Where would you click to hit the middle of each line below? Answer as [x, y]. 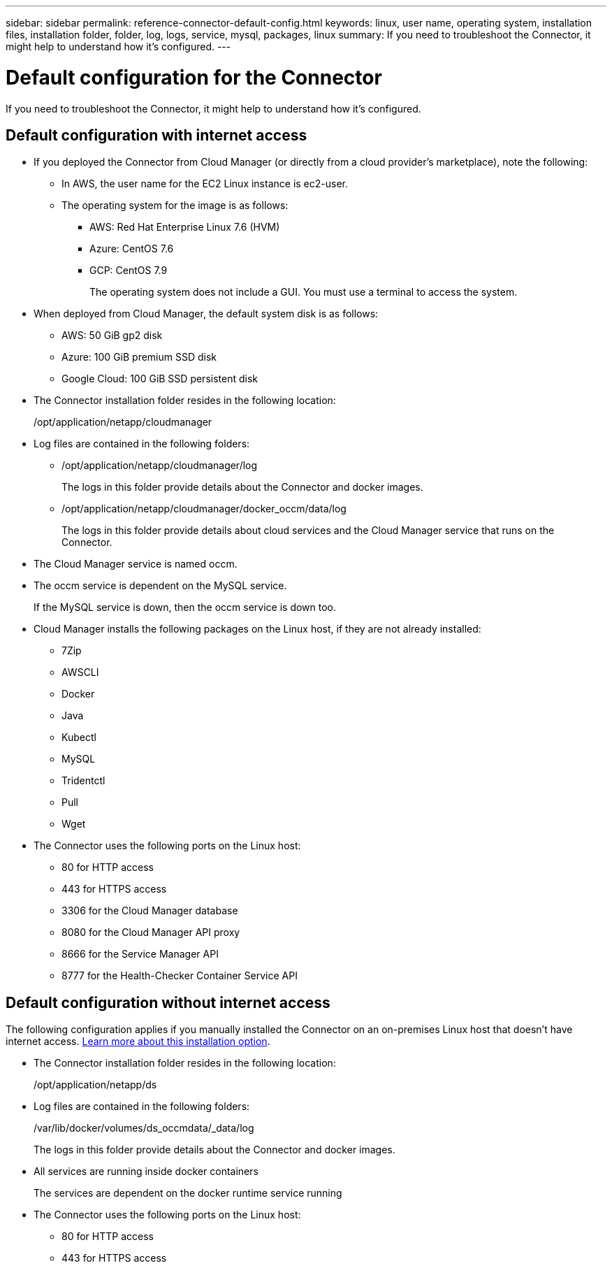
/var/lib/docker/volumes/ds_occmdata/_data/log [144, 1128]
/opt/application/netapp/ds [95, 1085]
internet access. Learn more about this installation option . [138, 1042]
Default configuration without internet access [168, 1002]
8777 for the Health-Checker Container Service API [180, 976]
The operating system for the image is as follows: [175, 206]
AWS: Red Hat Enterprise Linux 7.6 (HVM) [185, 227]
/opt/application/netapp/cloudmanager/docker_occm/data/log [204, 509]
